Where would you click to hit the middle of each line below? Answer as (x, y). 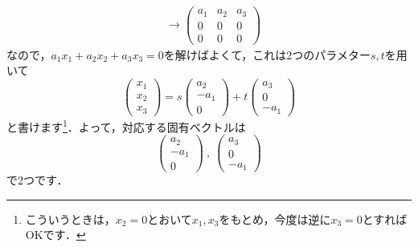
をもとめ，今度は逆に (275, 219)
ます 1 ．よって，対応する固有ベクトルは (143, 125)
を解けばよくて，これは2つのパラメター (267, 54)
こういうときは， (70, 219)
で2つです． (37, 180)
